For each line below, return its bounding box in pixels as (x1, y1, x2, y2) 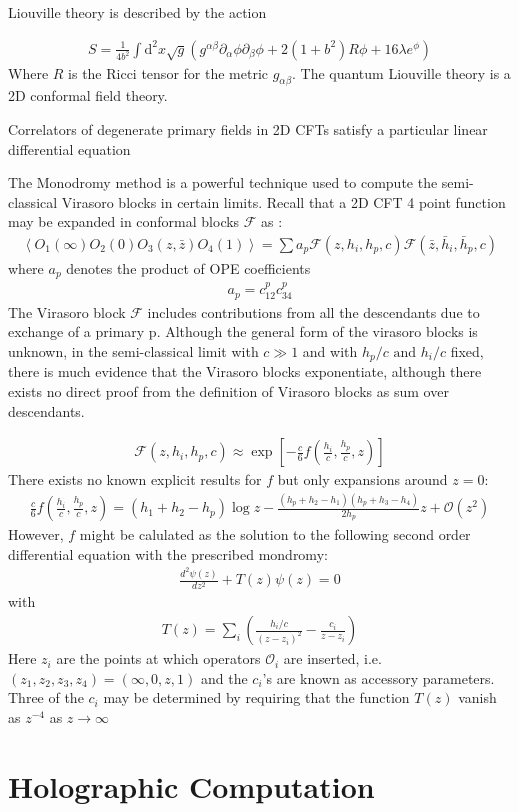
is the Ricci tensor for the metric (68, 62, 269, 83)
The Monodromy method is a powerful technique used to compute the (8, 172, 438, 193)
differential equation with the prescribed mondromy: (8, 543, 328, 564)
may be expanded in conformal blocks (8, 211, 240, 232)
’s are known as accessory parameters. (262, 667, 495, 688)
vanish (458, 687, 497, 708)
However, (8, 524, 64, 545)
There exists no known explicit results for (8, 469, 262, 490)
